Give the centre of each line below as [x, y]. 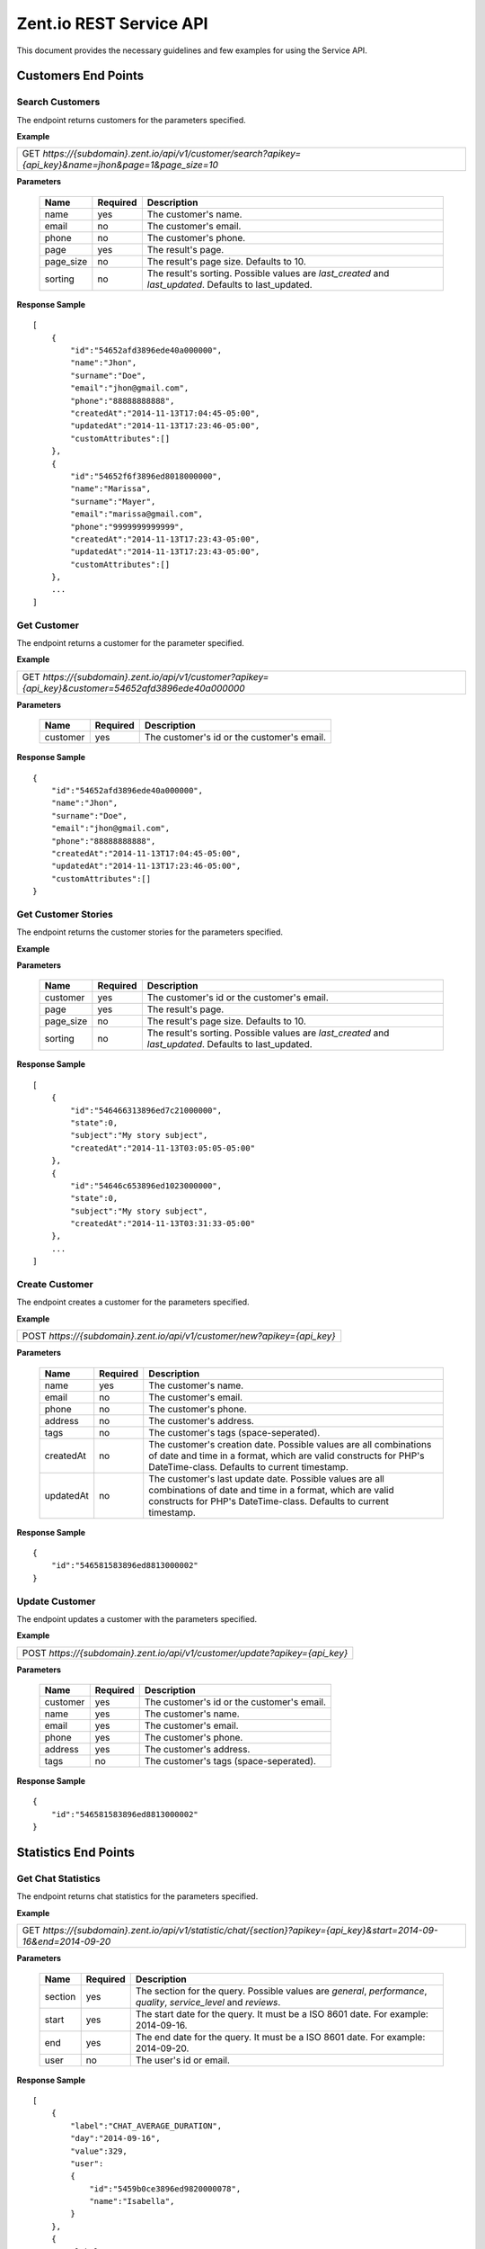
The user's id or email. [183, 2060]
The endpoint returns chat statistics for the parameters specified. [137, 1896]
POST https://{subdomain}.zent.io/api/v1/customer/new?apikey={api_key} [179, 1336]
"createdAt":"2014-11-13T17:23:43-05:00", [165, 539]
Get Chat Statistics [58, 1878]
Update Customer [56, 1601]
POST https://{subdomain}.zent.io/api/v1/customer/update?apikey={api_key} [185, 1653]
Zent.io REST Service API [112, 23]
